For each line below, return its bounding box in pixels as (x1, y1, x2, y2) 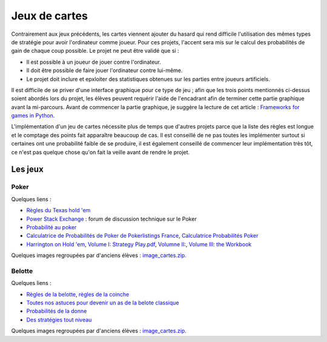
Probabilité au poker (26, 223, 77, 230)
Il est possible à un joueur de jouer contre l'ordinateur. (26, 58, 162, 65)
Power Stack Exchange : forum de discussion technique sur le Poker (26, 215, 197, 223)
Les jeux (11, 164, 44, 175)
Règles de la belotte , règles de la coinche (26, 290, 130, 298)
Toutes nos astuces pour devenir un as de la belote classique (26, 299, 179, 306)
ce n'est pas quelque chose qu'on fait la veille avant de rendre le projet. (11, 149, 190, 156)
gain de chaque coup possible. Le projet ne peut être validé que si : (11, 47, 179, 55)
